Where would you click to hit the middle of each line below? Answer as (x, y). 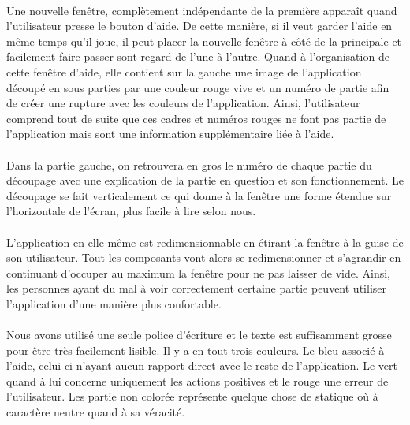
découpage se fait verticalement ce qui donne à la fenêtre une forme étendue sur (199, 195)
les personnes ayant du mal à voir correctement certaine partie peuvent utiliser (196, 288)
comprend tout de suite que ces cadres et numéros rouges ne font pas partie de (196, 118)
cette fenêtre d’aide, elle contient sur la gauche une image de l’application (184, 71)
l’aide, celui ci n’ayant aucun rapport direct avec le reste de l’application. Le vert (202, 365)
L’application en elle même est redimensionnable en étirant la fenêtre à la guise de (205, 242)
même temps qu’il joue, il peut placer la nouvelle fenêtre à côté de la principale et (204, 41)
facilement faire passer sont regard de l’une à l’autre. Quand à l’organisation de (198, 56)
